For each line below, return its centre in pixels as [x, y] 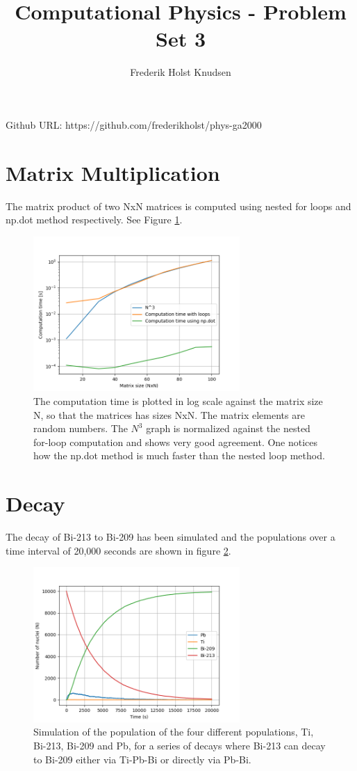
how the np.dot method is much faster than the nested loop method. [179, 455]
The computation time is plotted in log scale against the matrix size [178, 401]
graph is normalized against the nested [228, 428]
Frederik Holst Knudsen [181, 72]
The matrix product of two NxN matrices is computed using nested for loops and [178, 206]
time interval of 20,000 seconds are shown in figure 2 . [118, 550]
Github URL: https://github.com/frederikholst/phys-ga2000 [134, 124]
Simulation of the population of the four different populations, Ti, [174, 732]
